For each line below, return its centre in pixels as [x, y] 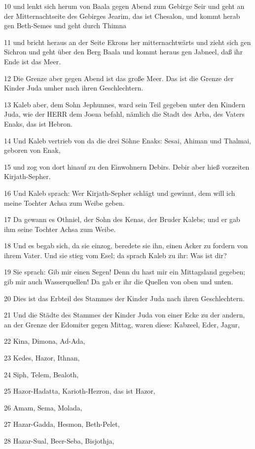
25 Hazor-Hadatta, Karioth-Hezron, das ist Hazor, [80, 391]
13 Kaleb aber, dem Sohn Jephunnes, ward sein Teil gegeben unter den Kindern [125, 104]
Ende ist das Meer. [33, 61]
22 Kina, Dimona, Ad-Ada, [45, 341]
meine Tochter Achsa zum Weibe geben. [64, 202]
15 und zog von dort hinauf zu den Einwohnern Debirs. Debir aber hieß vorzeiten [127, 166]
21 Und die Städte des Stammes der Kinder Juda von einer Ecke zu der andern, [125, 315]
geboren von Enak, [32, 150]
